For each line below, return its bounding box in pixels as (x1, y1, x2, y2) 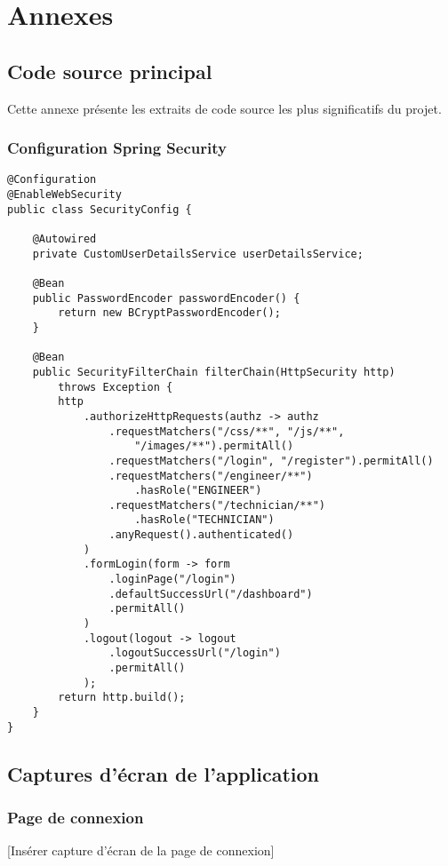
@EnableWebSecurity (7, 188, 122, 202)
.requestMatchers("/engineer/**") (108, 469, 313, 482)
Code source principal (7, 57, 212, 84)
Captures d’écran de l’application (7, 759, 320, 787)
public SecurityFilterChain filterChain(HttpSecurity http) (32, 365, 396, 378)
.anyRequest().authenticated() (108, 528, 294, 542)
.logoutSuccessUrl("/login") (108, 647, 281, 660)
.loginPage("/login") (108, 573, 236, 586)
